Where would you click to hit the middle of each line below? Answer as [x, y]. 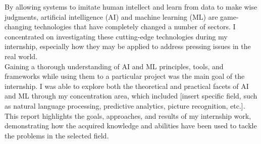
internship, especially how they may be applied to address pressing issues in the [128, 46]
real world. [21, 56]
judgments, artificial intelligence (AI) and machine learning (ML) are [111, 16]
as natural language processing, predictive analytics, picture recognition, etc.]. [125, 105]
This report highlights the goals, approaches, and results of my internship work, [128, 115]
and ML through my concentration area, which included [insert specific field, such [131, 96]
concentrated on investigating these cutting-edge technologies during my [116, 36]
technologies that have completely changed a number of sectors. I [135, 27]
